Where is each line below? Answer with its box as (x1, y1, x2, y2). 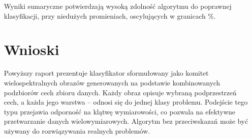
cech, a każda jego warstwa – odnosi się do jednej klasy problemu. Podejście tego (4, 97, 248, 107)
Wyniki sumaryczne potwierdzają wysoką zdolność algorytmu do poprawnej (4, 1, 232, 11)
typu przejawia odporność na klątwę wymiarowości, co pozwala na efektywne (4, 106, 236, 116)
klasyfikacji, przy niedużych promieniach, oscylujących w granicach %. (4, 10, 216, 21)
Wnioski (4, 39, 60, 59)
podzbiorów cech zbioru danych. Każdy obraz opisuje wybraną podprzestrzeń (4, 87, 237, 97)
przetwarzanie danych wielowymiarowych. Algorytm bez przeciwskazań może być (4, 116, 248, 126)
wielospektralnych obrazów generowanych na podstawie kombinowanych (4, 77, 220, 87)
